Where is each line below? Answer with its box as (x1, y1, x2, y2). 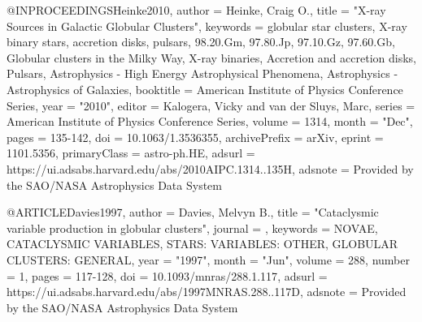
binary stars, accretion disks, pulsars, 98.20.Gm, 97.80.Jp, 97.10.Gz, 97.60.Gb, (7, 33, 395, 50)
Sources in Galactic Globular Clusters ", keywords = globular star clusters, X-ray (7, 17, 407, 34)
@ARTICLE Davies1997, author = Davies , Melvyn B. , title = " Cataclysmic (7, 204, 379, 221)
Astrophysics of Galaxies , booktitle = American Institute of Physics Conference (7, 80, 403, 97)
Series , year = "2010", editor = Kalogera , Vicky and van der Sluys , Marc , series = (7, 97, 415, 114)
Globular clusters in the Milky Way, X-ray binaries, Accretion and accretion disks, (7, 49, 416, 66)
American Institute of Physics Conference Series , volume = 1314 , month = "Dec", (7, 113, 413, 130)
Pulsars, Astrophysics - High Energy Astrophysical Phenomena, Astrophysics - (7, 65, 398, 82)
